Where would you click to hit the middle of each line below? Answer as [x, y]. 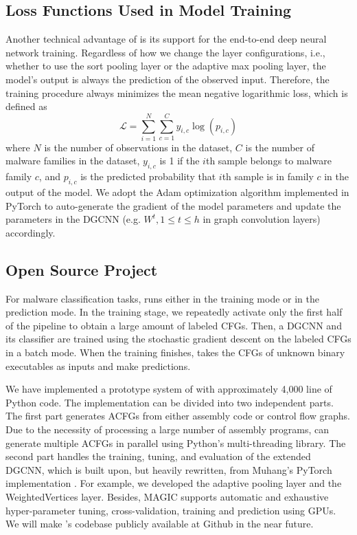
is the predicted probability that [148, 176]
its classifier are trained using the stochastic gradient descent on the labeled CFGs [178, 339]
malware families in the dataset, [73, 161]
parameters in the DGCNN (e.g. [73, 219]
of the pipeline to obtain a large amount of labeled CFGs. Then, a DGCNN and [174, 325]
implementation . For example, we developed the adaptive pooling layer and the [174, 483]
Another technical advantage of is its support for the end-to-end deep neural [166, 39]
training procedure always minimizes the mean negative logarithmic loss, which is [177, 92]
